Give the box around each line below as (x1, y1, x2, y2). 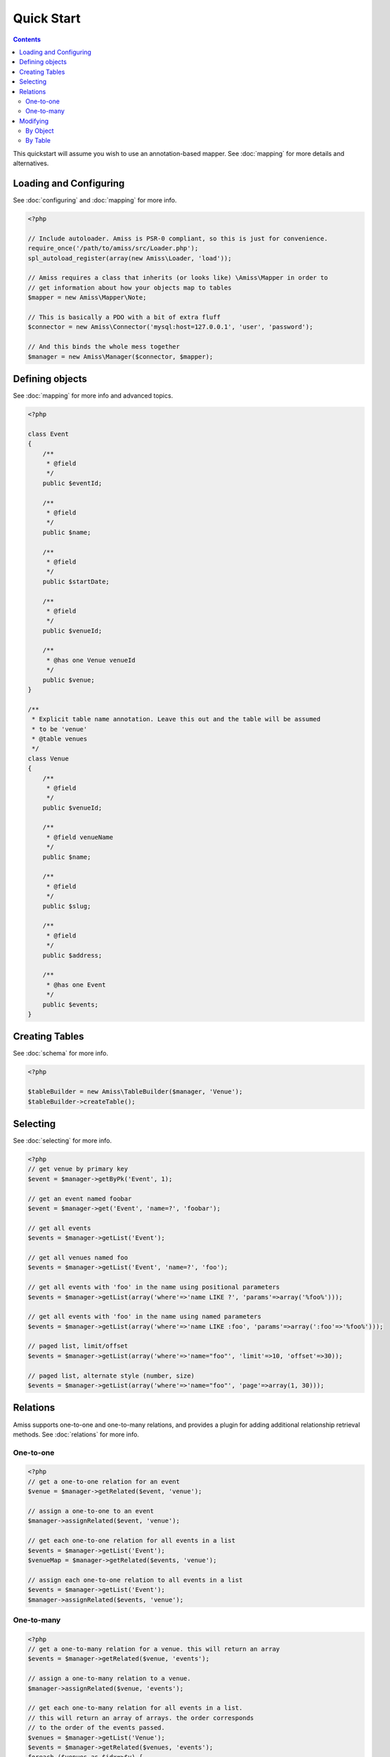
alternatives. (13, 159, 49, 168)
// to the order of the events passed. (27, 1724, 165, 1732)
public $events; (42, 1000, 98, 1009)
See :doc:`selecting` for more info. (13, 1136, 112, 1145)
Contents (13, 35, 41, 44)
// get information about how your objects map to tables (27, 283, 232, 292)
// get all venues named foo (27, 1253, 129, 1262)
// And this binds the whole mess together (27, 343, 181, 351)
